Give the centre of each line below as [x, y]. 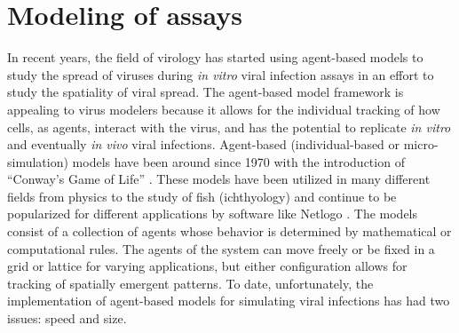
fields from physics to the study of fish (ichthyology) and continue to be [202, 196]
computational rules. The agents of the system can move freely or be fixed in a [221, 248]
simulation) [38, 161]
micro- [421, 144]
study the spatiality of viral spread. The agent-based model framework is [206, 92]
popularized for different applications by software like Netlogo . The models [213, 214]
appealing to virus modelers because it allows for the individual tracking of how [224, 109]
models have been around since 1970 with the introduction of [238, 161]
